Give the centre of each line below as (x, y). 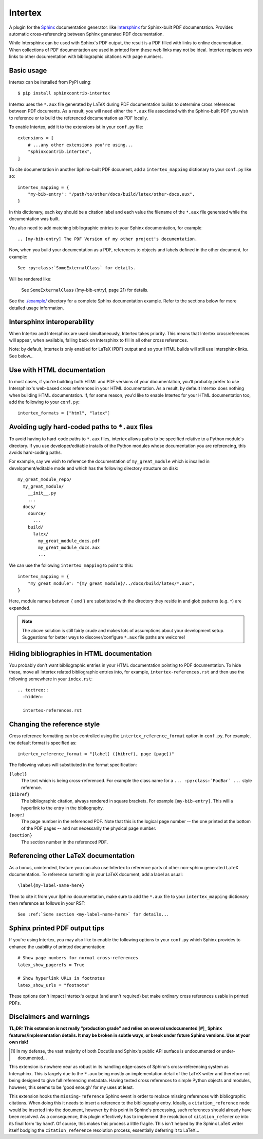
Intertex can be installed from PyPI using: (50, 82)
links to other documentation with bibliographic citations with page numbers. (86, 56)
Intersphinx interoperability (52, 322)
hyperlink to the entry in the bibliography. (63, 808)
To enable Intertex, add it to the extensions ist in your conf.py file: (76, 127)
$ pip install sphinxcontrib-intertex (64, 93)
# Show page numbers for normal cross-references (78, 958)
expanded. (20, 608)
